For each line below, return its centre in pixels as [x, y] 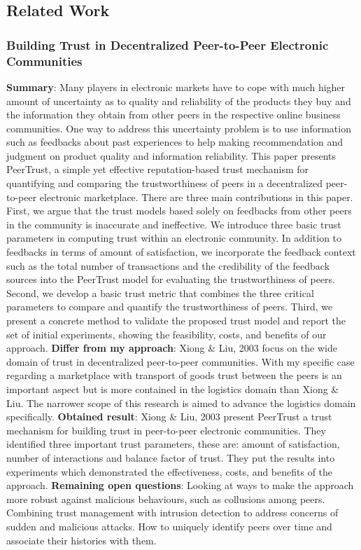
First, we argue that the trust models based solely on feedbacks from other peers [179, 211]
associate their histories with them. [82, 540]
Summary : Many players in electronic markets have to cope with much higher [176, 87]
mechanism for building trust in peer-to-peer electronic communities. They [166, 430]
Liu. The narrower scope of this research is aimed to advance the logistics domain [181, 403]
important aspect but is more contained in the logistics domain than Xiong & [173, 389]
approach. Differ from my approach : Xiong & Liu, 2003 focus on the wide [172, 348]
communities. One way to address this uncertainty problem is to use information [179, 128]
